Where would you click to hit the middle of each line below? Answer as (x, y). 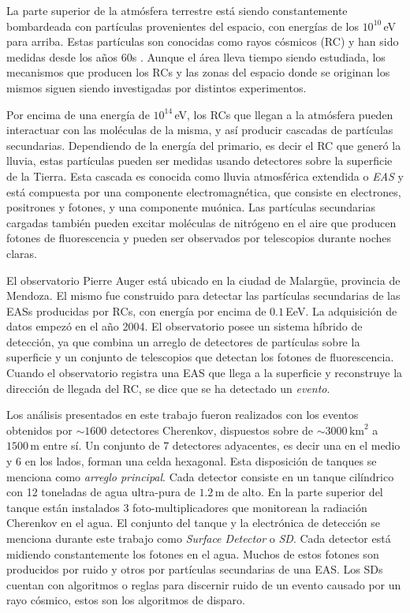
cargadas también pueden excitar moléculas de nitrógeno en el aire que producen (201, 222)
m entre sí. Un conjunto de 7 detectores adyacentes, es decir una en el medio (215, 445)
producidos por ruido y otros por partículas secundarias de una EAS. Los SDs (195, 569)
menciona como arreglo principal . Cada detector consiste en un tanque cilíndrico (200, 476)
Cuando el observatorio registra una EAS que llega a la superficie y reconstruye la (205, 373)
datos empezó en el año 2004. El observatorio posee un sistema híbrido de (184, 326)
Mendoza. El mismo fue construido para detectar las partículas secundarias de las (203, 295)
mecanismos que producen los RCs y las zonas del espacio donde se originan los (198, 72)
